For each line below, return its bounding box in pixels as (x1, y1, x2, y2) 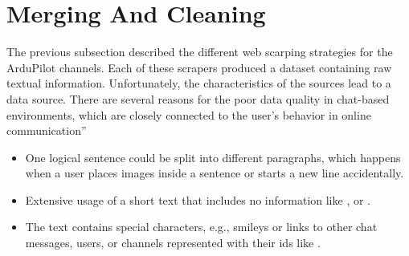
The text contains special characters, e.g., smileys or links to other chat (25, 218, 378, 235)
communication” (6, 122, 87, 139)
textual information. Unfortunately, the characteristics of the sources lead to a (6, 75, 391, 91)
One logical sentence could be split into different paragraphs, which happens (25, 148, 401, 165)
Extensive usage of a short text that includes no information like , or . (25, 191, 370, 208)
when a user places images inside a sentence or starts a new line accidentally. (25, 165, 404, 181)
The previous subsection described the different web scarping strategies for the (6, 43, 393, 60)
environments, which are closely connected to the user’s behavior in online (6, 106, 371, 123)
